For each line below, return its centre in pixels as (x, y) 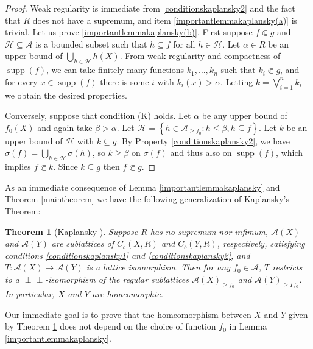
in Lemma (248, 326)
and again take (65, 127)
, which (290, 153)
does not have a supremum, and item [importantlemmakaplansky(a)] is (165, 20)
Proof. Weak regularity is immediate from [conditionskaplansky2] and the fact (150, 8)
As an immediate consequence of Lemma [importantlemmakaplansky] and (142, 187)
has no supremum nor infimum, (209, 231)
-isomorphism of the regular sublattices (117, 279)
